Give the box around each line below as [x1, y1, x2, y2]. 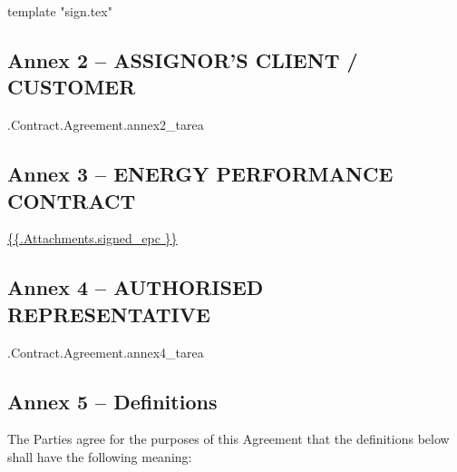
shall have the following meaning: [7, 447, 192, 466]
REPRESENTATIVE [7, 300, 210, 328]
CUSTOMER [7, 73, 136, 101]
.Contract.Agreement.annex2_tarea [7, 115, 204, 134]
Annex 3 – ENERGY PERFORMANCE [7, 160, 394, 188]
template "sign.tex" [7, 2, 112, 20]
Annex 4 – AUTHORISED [7, 273, 264, 301]
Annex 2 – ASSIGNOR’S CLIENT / [7, 45, 358, 74]
